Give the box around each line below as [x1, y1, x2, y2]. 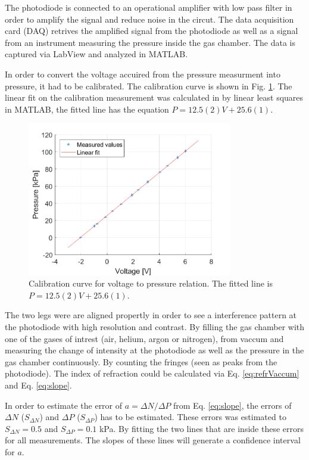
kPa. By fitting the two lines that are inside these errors [99, 422, 304, 434]
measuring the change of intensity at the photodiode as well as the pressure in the [5, 344, 304, 356]
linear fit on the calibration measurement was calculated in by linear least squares [5, 91, 304, 104]
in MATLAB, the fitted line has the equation [5, 102, 169, 115]
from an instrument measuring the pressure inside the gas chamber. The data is [5, 36, 296, 48]
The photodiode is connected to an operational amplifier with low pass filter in [5, 1, 292, 13]
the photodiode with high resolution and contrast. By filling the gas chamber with [5, 321, 305, 332]
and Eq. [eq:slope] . [5, 378, 72, 391]
